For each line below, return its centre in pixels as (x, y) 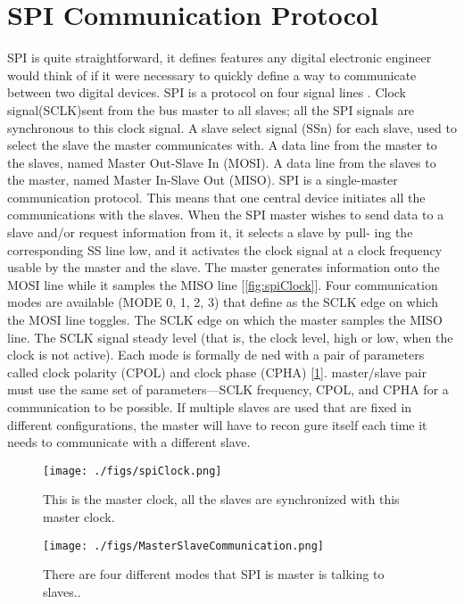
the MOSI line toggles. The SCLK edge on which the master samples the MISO (225, 320)
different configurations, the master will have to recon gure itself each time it (217, 424)
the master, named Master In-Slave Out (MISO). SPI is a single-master (203, 180)
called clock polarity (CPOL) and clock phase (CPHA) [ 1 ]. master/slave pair (217, 372)
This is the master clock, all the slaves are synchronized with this (221, 499)
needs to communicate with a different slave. (129, 442)
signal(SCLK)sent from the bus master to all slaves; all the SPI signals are (211, 109)
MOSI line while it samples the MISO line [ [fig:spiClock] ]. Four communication (223, 284)
